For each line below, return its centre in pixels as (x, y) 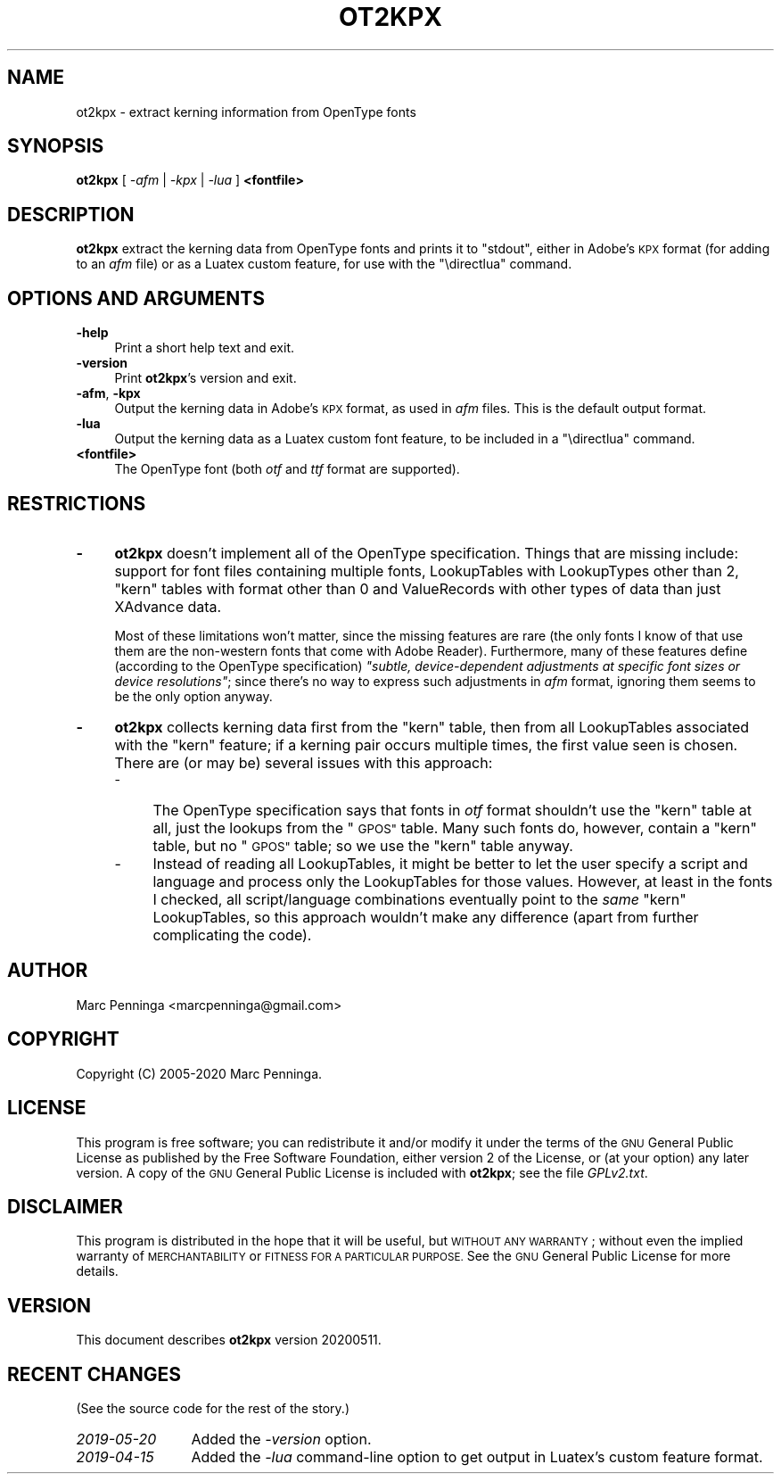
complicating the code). (232, 935)
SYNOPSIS (56, 146)
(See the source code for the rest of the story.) (213, 1409)
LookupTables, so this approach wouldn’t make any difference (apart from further (426, 917)
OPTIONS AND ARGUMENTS (136, 298)
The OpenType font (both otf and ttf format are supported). (287, 469)
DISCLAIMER (65, 1206)
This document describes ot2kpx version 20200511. (229, 1340)
